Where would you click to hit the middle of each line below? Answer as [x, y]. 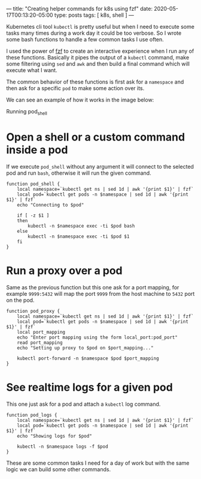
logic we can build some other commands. [59, 469]
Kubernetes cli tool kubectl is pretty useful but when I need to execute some [100, 27]
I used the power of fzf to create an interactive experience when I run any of [100, 51]
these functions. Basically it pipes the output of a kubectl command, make [98, 57]
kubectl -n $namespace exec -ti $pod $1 [79, 236]
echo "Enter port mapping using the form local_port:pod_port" [98, 337]
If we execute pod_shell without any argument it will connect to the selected [100, 166]
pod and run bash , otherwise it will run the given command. [79, 173]
